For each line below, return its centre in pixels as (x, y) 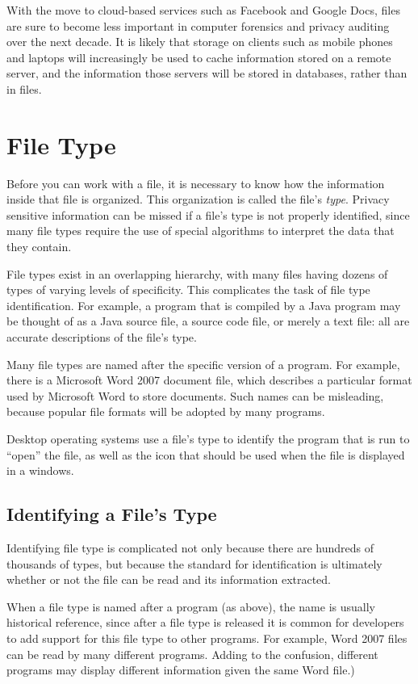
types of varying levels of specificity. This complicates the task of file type (188, 290)
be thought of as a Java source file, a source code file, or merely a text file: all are (208, 321)
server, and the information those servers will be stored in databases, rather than (207, 73)
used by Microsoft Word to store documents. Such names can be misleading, (195, 395)
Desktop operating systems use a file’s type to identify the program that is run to (208, 439)
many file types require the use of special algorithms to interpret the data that (201, 231)
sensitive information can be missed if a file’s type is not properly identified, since (208, 214)
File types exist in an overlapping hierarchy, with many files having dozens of (197, 273)
